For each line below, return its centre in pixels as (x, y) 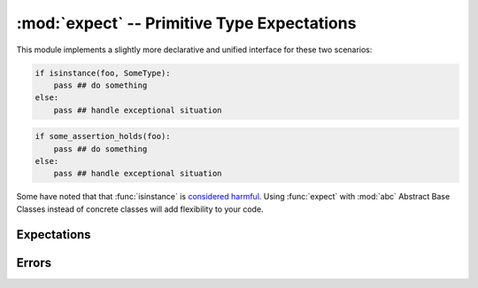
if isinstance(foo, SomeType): (103, 73)
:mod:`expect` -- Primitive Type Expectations (186, 23)
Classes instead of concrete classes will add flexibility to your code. (140, 209)
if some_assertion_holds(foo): (103, 136)
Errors (34, 263)
